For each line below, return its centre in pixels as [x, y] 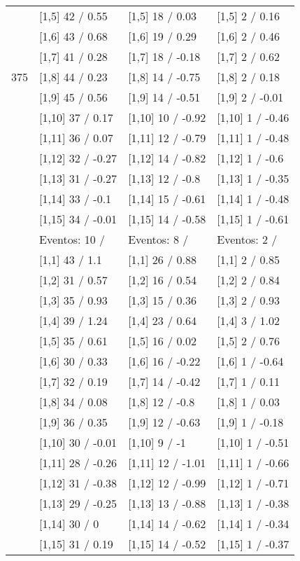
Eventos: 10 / [72, 239]
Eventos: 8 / [158, 239]
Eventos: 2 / [247, 239]
